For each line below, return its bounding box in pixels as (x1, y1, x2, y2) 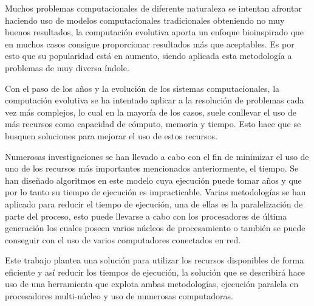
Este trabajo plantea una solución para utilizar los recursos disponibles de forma (5, 254, 304, 266)
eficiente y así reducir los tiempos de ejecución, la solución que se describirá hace (5, 265, 305, 278)
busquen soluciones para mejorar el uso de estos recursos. (5, 129, 217, 142)
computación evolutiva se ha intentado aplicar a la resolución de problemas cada (5, 94, 304, 106)
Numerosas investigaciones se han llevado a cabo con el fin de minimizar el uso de (5, 150, 309, 162)
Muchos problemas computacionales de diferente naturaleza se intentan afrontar (5, 2, 302, 14)
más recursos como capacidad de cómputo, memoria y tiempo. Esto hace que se (5, 117, 301, 130)
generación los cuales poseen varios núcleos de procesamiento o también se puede (5, 221, 305, 234)
